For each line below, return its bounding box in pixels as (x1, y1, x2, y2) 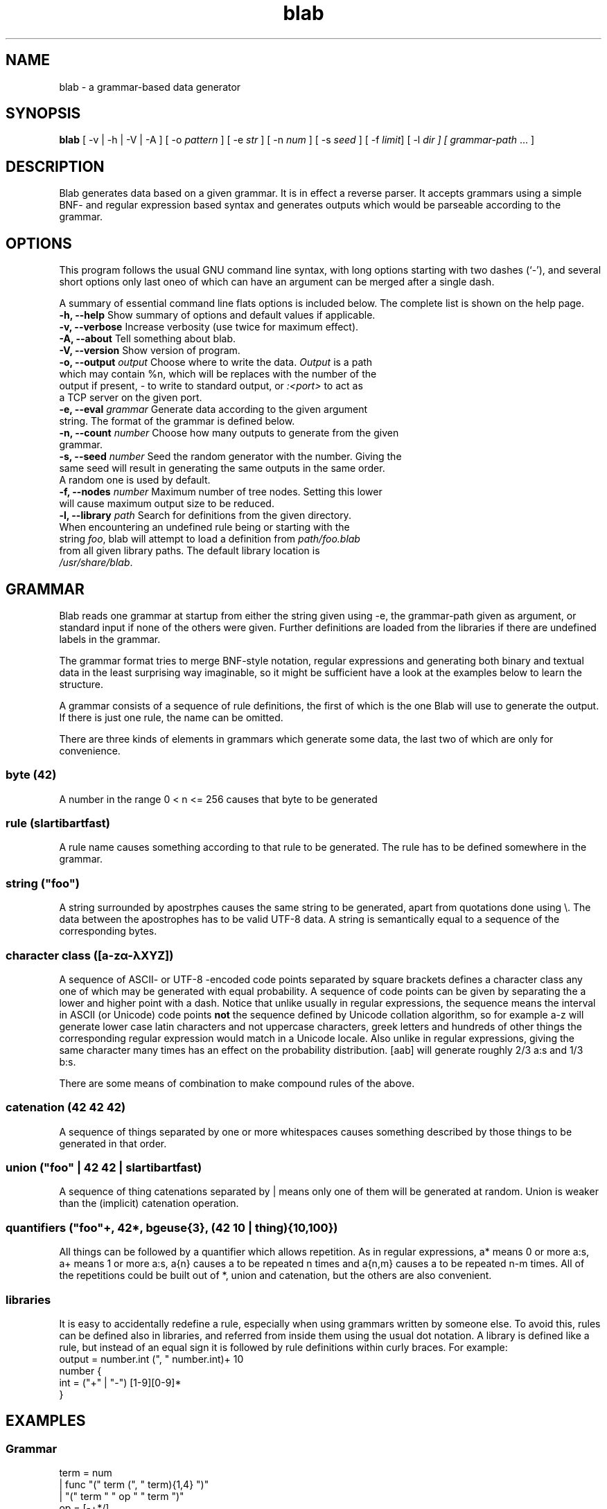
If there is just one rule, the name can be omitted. (59, 711, 283, 723)
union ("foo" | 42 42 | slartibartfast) (6, 1161, 202, 1175)
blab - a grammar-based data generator (59, 80, 241, 93)
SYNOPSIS (6, 105, 81, 123)
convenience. (59, 744, 121, 757)
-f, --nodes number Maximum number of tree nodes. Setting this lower (59, 486, 382, 498)
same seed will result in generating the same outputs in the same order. (59, 462, 385, 475)
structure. (59, 678, 103, 690)
